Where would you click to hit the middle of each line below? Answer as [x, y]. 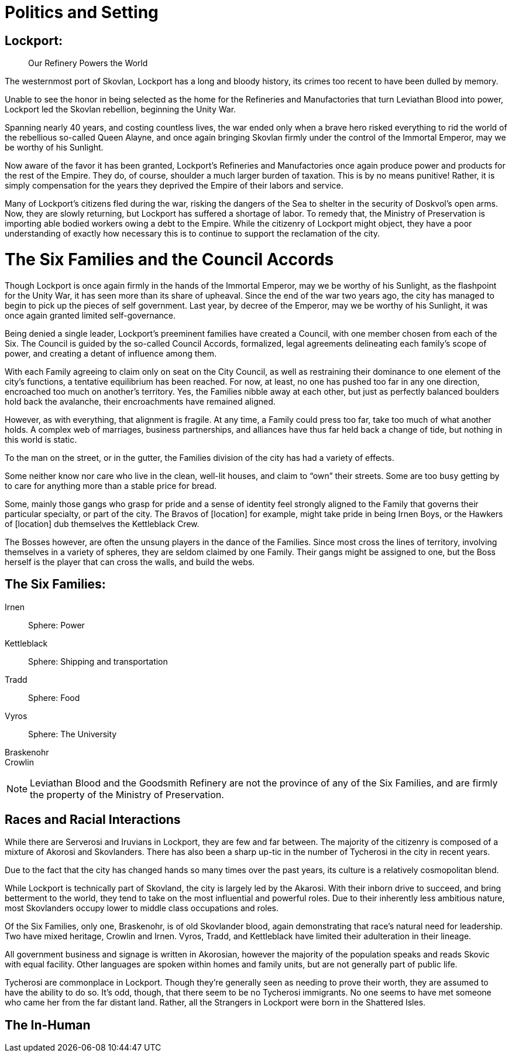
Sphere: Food [54, 697]
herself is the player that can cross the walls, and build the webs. [130, 562]
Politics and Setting [82, 12]
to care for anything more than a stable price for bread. [111, 485]
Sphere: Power [56, 625]
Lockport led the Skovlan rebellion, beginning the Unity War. [121, 110]
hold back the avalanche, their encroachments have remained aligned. [140, 401]
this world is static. [41, 439]
